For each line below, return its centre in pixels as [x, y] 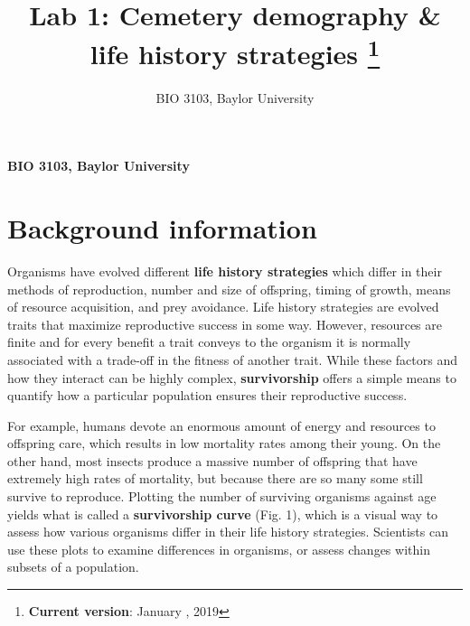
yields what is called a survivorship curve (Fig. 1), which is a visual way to [223, 514]
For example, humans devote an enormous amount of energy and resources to [221, 425]
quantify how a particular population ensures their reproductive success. [207, 395]
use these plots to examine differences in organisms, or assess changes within [219, 549]
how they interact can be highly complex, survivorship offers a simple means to [232, 377]
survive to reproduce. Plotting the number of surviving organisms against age [222, 496]
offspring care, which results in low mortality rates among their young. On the [224, 443]
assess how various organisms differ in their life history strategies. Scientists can [228, 532]
